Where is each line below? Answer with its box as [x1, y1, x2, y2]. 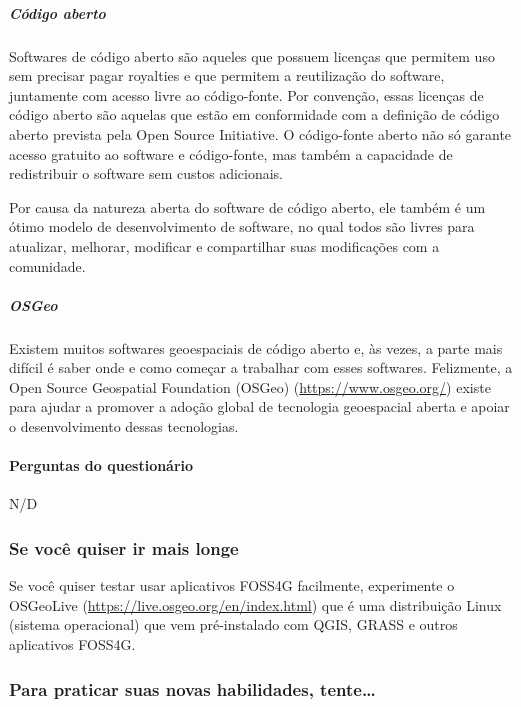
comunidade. [9, 255, 86, 276]
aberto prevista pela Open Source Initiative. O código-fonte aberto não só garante [9, 123, 512, 144]
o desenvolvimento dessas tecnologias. [9, 416, 239, 437]
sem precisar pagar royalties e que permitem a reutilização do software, [9, 65, 445, 86]
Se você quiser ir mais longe [9, 535, 239, 560]
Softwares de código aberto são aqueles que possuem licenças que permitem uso [9, 45, 495, 66]
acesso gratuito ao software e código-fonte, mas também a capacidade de [9, 143, 453, 164]
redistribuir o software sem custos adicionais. [9, 163, 283, 184]
